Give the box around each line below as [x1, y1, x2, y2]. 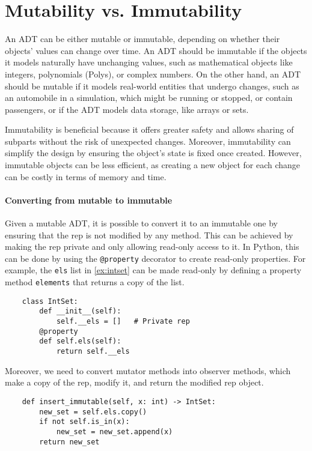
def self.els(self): [39, 337, 121, 346]
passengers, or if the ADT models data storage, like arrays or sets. [5, 103, 249, 115]
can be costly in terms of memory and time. [5, 170, 167, 183]
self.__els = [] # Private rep [56, 317, 190, 326]
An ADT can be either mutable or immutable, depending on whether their [5, 32, 280, 45]
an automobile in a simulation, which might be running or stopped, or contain [5, 91, 293, 104]
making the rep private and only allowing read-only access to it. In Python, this [5, 240, 299, 253]
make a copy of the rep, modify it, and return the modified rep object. [5, 376, 264, 389]
